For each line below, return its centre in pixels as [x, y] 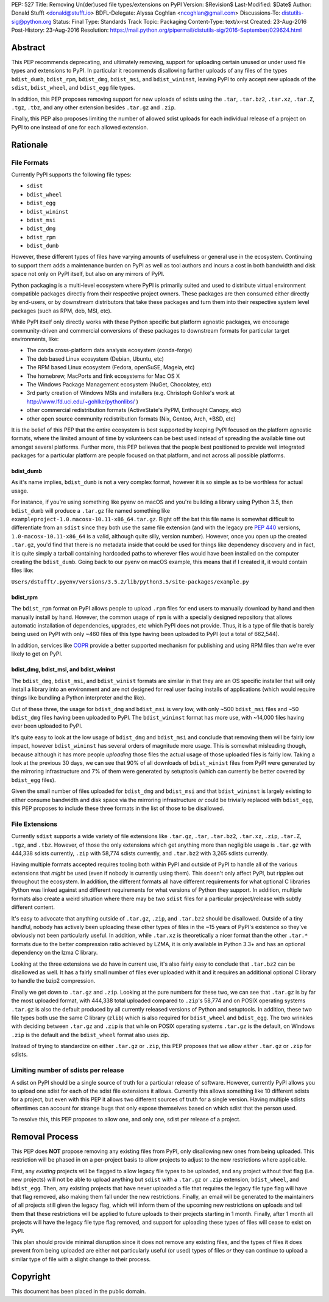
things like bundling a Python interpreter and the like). [79, 698]
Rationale [30, 144]
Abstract [28, 47]
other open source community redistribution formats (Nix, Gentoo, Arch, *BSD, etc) [131, 419]
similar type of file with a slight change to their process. [81, 1259]
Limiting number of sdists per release [68, 1070]
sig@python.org [31, 21]
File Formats [30, 162]
